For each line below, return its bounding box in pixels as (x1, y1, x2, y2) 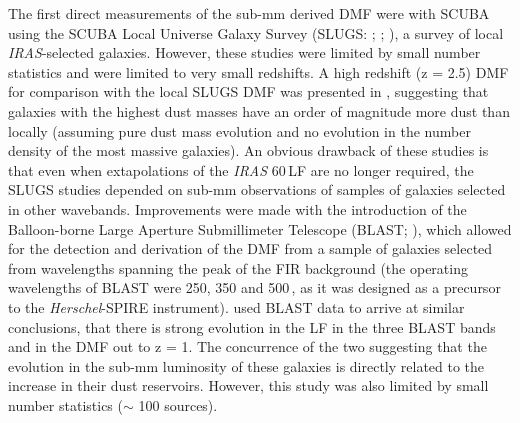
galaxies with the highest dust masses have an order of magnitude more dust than (8, 100, 510, 121)
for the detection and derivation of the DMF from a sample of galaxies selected (8, 238, 493, 259)
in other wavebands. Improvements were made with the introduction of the (8, 198, 467, 219)
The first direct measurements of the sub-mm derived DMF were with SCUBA (8, 3, 490, 23)
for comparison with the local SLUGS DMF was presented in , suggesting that (8, 81, 489, 102)
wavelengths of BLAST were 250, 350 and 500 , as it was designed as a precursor (8, 277, 501, 298)
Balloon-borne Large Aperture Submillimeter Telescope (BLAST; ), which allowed (8, 218, 512, 239)
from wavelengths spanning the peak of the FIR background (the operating (8, 257, 468, 278)
